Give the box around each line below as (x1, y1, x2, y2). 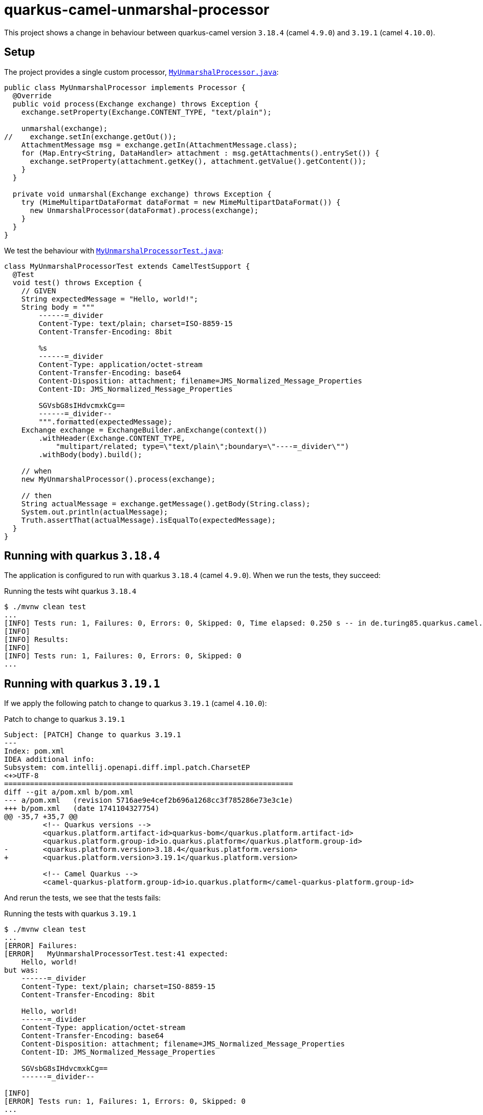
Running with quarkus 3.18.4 (4, 549, 160, 563)
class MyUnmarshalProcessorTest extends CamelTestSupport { (4, 262, 250, 270)
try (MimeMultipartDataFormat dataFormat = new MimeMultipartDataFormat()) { (21, 198, 341, 206)
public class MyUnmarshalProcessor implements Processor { (4, 83, 246, 92)
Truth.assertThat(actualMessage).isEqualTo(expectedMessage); (21, 516, 276, 524)
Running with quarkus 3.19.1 (4, 677, 160, 690)
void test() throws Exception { (12, 278, 142, 287)
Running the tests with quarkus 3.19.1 (4, 909, 137, 918)
